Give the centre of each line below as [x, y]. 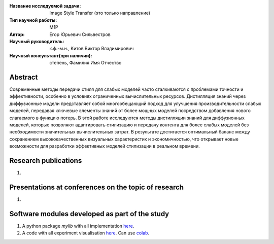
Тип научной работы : [33, 20]
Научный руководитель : [37, 41]
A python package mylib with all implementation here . [78, 226]
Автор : [17, 34]
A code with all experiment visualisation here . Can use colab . [86, 233]
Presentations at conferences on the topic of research [97, 187]
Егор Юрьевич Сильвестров [80, 34]
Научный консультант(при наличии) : [51, 55]
